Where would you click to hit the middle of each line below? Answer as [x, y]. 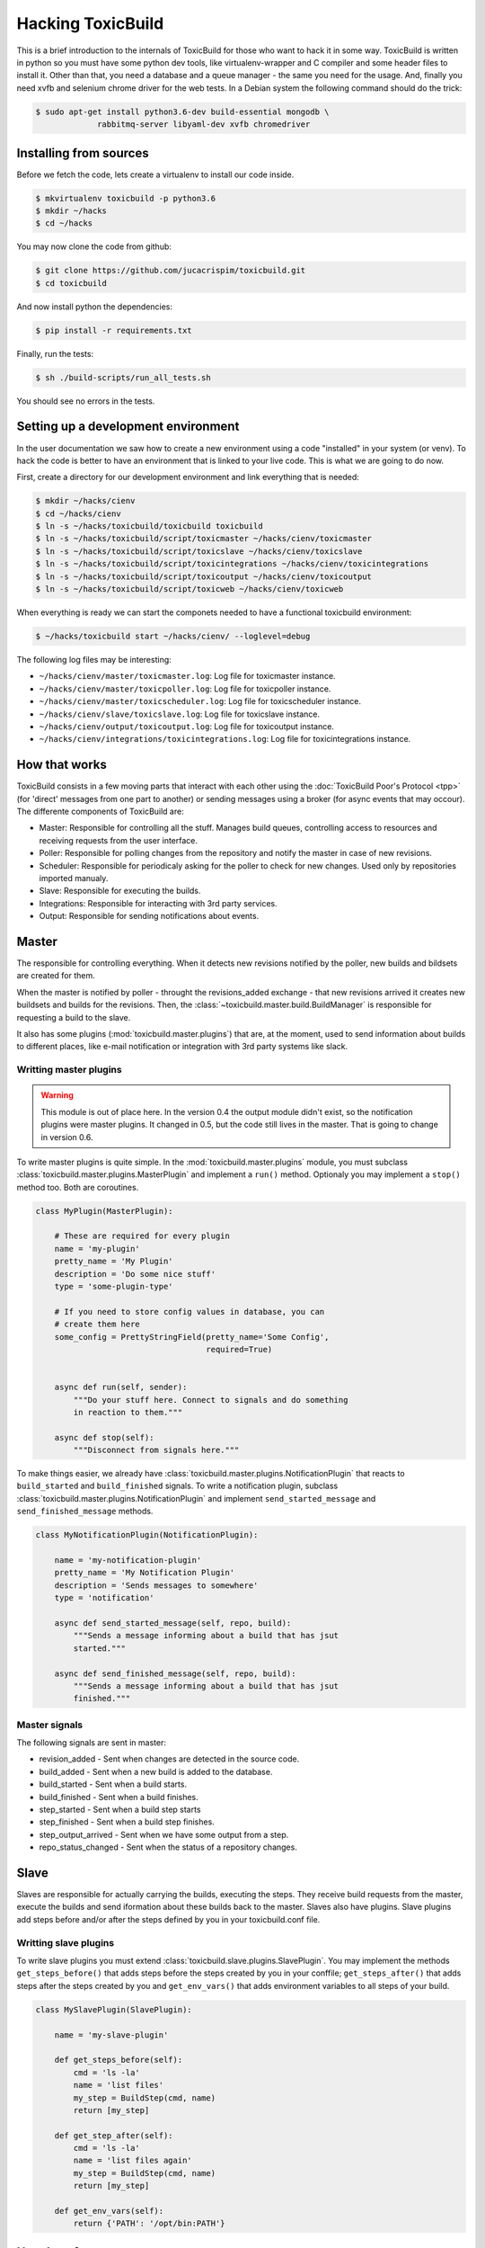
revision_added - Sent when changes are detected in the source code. [169, 1759]
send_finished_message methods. [85, 1512]
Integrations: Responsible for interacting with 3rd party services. [158, 903]
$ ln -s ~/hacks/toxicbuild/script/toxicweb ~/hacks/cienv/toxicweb [190, 589]
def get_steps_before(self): [119, 2060]
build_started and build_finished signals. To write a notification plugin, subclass [177, 1486]
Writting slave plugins [66, 1942]
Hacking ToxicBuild [90, 23]
